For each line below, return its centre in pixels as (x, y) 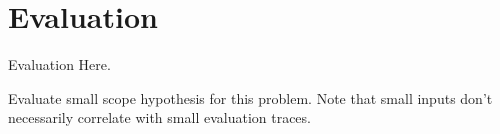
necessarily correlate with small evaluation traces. (159, 117)
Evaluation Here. (59, 64)
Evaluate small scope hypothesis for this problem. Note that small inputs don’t (250, 97)
